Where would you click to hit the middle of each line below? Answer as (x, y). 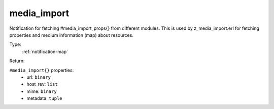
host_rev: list (42, 84)
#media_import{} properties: (42, 70)
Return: (17, 61)
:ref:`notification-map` (45, 51)
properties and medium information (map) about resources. (72, 35)
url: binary (39, 77)
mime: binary (42, 91)
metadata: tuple (45, 98)
